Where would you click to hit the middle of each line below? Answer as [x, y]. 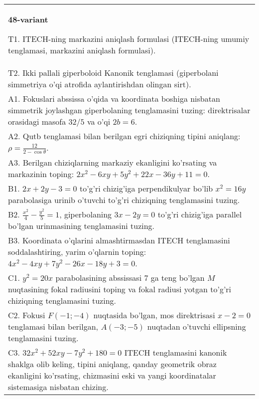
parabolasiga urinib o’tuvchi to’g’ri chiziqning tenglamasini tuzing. [124, 199]
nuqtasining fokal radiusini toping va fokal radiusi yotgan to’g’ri [120, 289]
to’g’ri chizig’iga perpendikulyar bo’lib [146, 188]
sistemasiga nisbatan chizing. [58, 387]
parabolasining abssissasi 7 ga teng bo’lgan [130, 278]
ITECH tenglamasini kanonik [176, 353]
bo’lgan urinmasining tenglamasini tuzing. [81, 226]
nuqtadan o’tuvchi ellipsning [196, 327]
